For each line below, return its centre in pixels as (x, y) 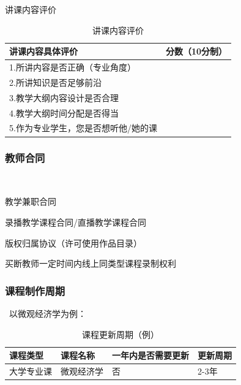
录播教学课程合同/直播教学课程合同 (76, 222)
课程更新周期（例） (120, 334)
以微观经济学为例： (47, 313)
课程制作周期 (35, 290)
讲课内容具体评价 (43, 51)
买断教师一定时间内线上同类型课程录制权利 (91, 263)
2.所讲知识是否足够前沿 (55, 82)
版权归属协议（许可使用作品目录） (73, 242)
